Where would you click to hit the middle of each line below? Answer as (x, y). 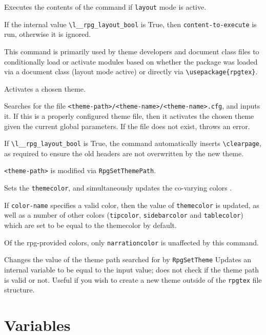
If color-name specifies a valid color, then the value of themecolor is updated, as (132, 205)
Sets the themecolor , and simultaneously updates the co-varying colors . (118, 188)
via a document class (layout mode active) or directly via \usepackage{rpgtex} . (131, 71)
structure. (19, 290)
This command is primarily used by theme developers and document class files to (132, 51)
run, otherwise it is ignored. (48, 34)
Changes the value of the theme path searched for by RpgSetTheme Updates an (128, 259)
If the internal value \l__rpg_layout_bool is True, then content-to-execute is (130, 24)
